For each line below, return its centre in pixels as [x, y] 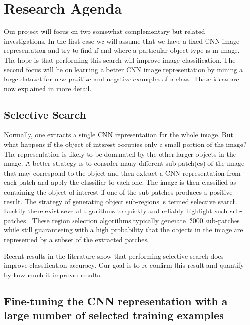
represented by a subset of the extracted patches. [76, 239]
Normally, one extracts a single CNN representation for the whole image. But [118, 135]
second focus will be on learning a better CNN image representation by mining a [123, 69]
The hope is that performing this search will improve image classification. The [120, 59]
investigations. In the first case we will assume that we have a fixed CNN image [122, 41]
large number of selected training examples [114, 315]
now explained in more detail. [48, 88]
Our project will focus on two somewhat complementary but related [104, 31]
